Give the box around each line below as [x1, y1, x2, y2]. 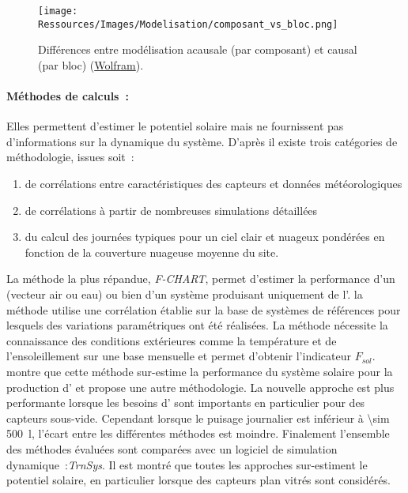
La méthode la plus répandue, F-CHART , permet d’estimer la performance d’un [6, 270, 395, 287]
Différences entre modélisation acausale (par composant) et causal [38, 41, 357, 58]
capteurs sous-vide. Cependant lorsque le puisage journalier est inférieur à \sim [6, 409, 390, 426]
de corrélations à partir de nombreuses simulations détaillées [25, 201, 318, 218]
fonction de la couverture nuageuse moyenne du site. [25, 243, 279, 260]
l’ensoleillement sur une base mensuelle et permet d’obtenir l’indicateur [6, 348, 352, 364]
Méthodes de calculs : [6, 88, 129, 104]
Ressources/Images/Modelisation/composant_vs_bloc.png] [38, 18, 338, 30]
